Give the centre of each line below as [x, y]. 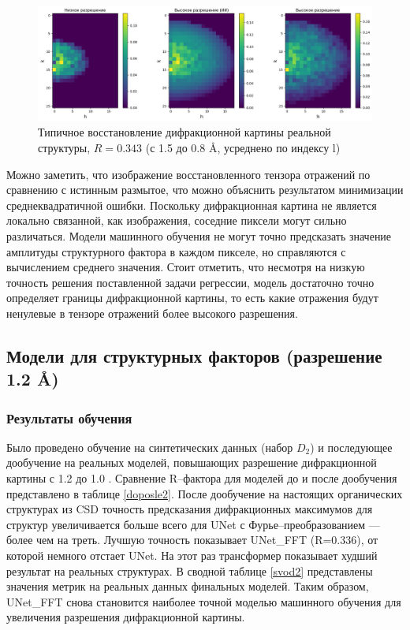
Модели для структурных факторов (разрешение [194, 355]
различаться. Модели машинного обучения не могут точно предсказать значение [199, 235]
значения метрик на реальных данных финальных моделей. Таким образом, [188, 586]
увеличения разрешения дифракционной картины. [126, 617]
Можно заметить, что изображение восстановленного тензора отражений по [188, 174]
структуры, [64, 147]
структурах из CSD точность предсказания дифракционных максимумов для [190, 509]
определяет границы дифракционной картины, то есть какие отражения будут [192, 298]
